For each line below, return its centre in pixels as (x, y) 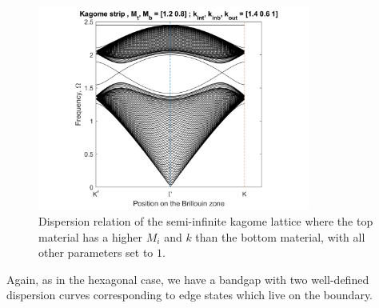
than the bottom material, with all (280, 236)
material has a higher (91, 236)
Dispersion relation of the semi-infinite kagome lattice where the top (206, 220)
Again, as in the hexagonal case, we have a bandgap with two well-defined (188, 279)
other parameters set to (96, 252)
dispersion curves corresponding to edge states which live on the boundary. (190, 295)
